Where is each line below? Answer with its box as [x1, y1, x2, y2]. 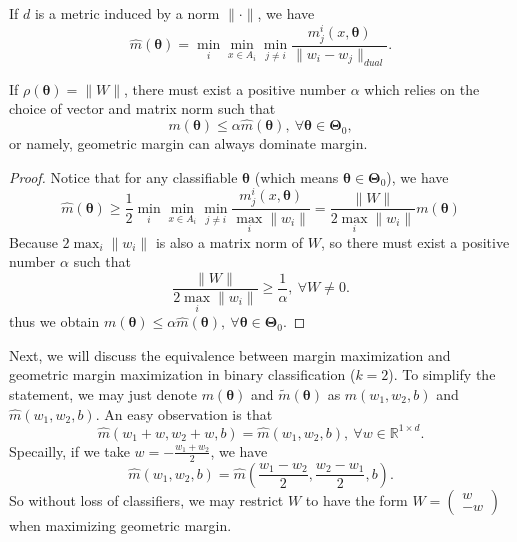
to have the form [305, 489, 408, 510]
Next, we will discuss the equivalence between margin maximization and [9, 344, 451, 365]
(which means [254, 166, 339, 187]
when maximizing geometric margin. [9, 514, 232, 535]
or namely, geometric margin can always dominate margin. [9, 133, 368, 154]
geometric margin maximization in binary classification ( [9, 364, 356, 385]
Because [9, 231, 58, 252]
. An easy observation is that [95, 403, 273, 424]
